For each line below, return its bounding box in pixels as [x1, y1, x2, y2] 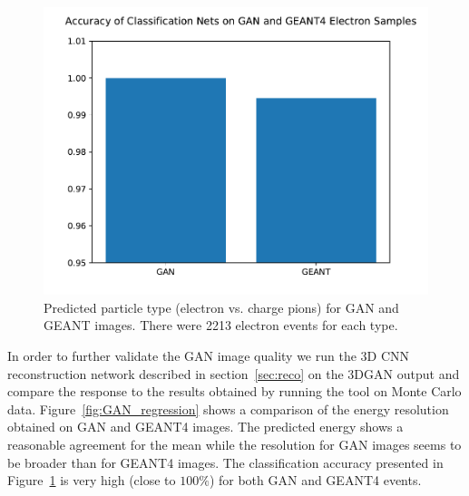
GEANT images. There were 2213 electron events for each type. [44, 316, 398, 335]
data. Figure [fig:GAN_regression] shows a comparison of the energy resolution [7, 399, 449, 418]
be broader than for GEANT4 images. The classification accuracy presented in [7, 452, 444, 472]
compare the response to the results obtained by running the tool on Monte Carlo [7, 382, 462, 401]
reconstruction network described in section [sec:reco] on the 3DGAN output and [7, 364, 460, 383]
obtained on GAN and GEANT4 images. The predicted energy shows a [7, 417, 404, 436]
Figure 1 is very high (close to [7, 471, 176, 490]
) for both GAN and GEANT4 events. [209, 471, 422, 490]
